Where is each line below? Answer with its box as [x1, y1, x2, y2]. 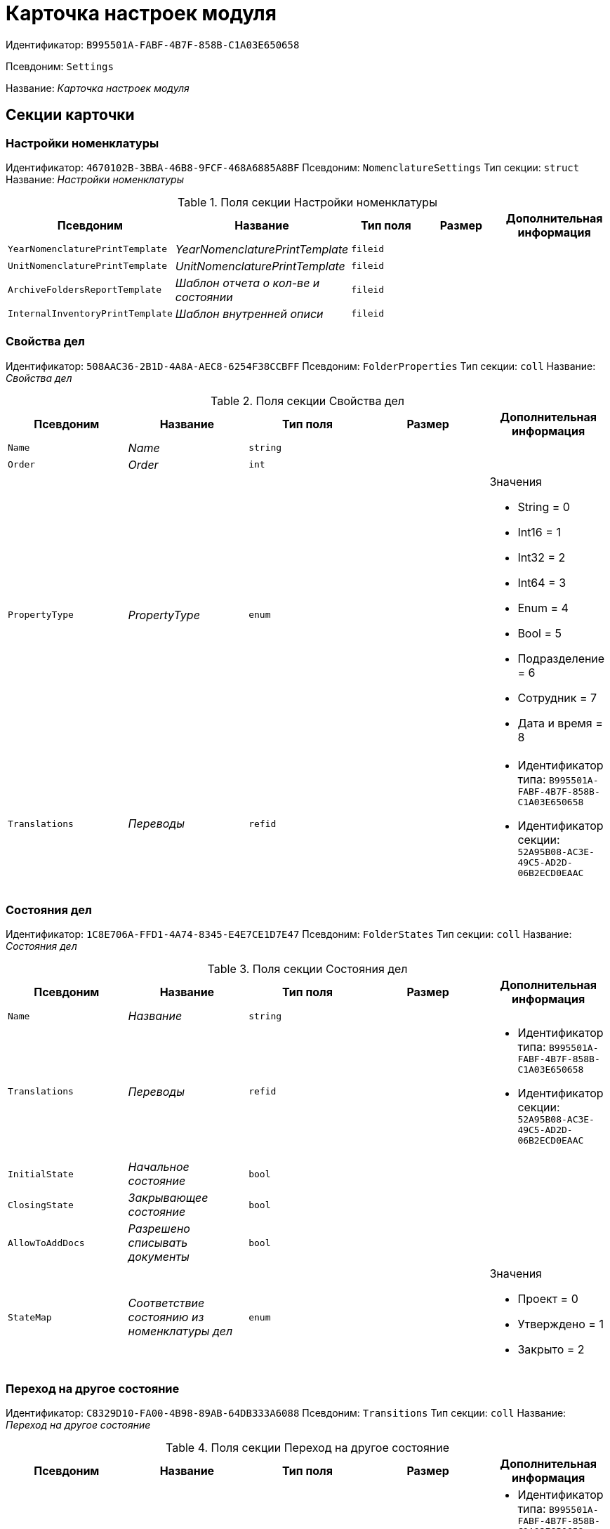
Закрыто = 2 [517, 1342, 585, 1357]
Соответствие [128, 1296, 205, 1311]
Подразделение [517, 651, 605, 666]
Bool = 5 [517, 625, 562, 640]
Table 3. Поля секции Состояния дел [207, 962, 408, 977]
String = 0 [517, 499, 570, 514]
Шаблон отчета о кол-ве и [175, 275, 320, 290]
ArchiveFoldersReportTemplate [8, 284, 162, 296]
